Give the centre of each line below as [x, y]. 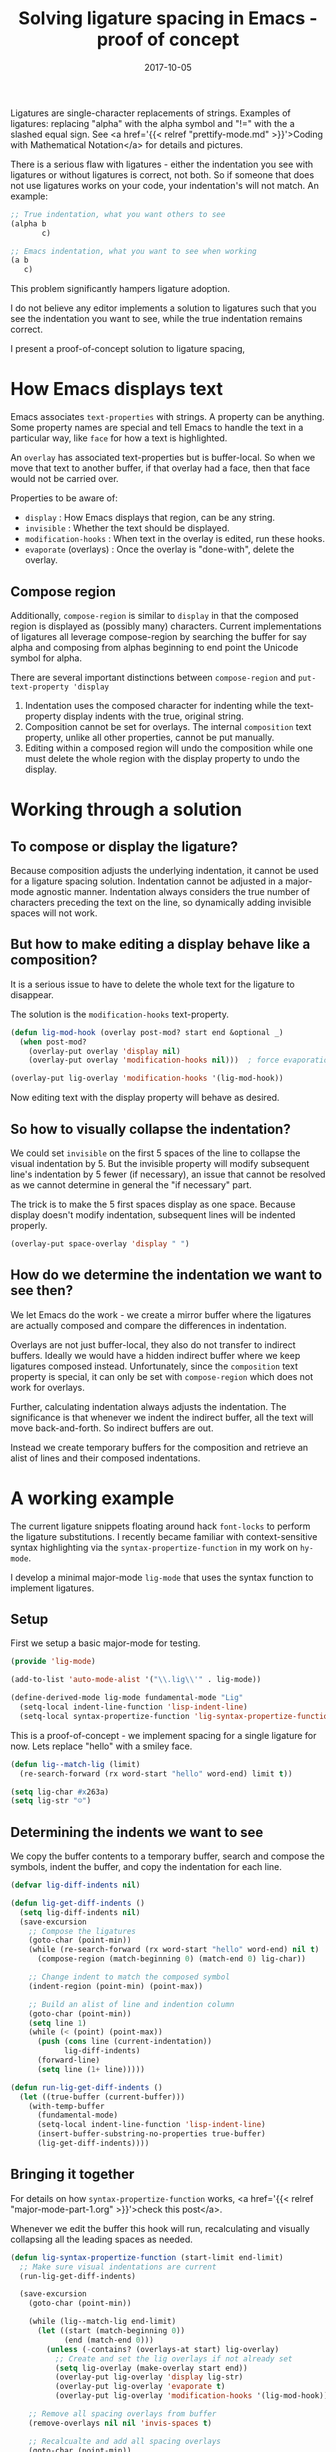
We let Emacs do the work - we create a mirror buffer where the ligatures [161, 1314]
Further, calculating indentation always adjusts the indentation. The [148, 1406]
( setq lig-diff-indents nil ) [80, 1912]
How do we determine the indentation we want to [166, 1275]
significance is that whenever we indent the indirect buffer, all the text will [162, 1417]
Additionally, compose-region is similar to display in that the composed [154, 615]
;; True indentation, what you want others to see [118, 214]
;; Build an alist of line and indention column [131, 2004]
